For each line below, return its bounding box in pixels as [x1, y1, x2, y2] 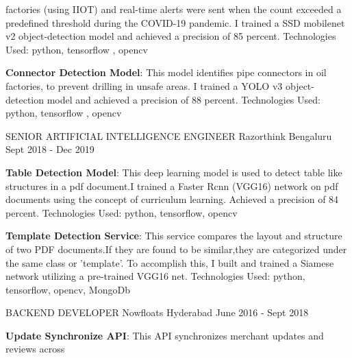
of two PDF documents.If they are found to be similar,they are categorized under [5, 241, 347, 256]
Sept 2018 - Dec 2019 [5, 142, 95, 156]
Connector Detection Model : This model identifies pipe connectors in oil [5, 65, 327, 80]
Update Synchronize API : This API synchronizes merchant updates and [5, 328, 324, 342]
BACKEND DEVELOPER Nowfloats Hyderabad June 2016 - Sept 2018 [5, 305, 309, 320]
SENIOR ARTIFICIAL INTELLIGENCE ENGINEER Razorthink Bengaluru [5, 128, 332, 143]
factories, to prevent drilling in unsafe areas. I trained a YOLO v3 [5, 78, 283, 93]
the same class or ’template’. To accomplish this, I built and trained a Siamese [5, 255, 334, 270]
